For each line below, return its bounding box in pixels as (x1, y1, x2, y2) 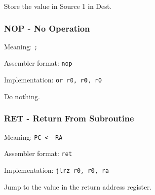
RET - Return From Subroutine (4, 112, 134, 124)
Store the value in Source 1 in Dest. (4, 1, 112, 11)
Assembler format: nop (4, 58, 72, 68)
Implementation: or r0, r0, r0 (4, 75, 102, 85)
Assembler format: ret (4, 148, 72, 158)
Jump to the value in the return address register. (4, 181, 152, 192)
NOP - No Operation (4, 22, 90, 34)
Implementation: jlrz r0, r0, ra (4, 164, 109, 175)
